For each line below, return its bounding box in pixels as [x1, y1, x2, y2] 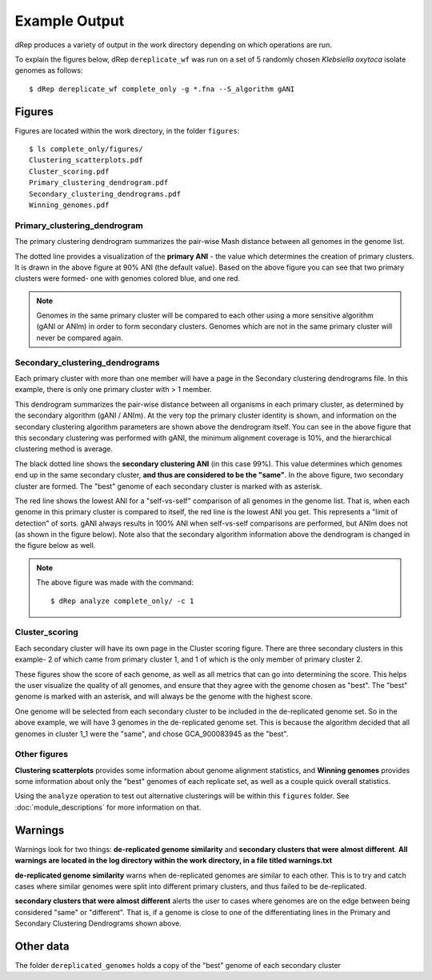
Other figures [14, 749, 68, 760]
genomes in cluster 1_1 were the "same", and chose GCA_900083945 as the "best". [14, 729, 289, 738]
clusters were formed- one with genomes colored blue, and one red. [14, 274, 240, 283]
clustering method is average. [14, 444, 114, 454]
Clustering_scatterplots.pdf [29, 156, 143, 165]
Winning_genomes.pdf [29, 200, 110, 210]
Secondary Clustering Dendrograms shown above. [14, 918, 182, 928]
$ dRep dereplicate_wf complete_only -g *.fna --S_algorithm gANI [29, 84, 295, 94]
